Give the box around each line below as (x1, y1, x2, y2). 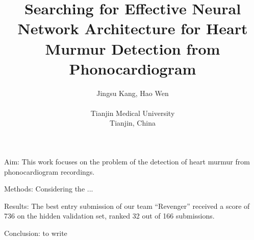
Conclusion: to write (4, 228, 67, 238)
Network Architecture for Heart (17, 18, 248, 39)
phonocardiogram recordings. (4, 166, 95, 177)
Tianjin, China (110, 117, 156, 128)
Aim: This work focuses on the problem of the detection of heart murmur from (4, 156, 250, 167)
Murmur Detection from (45, 38, 220, 59)
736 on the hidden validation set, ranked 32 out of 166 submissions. (4, 210, 215, 221)
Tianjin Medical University (90, 107, 175, 118)
